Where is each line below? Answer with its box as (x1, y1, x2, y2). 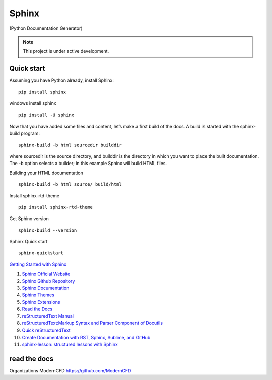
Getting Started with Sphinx (9, 261, 66, 267)
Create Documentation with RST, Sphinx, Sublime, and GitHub (22, 334, 151, 340)
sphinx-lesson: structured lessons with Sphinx (22, 341, 118, 348)
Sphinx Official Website (22, 270, 71, 277)
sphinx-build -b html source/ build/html (18, 182, 122, 187)
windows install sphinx (9, 100, 56, 106)
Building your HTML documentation (9, 170, 83, 176)
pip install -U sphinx (18, 112, 75, 118)
